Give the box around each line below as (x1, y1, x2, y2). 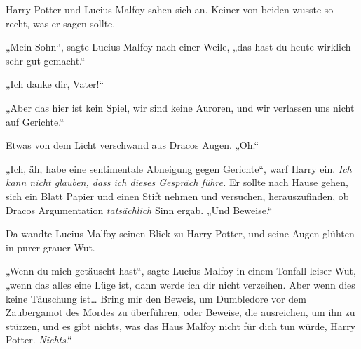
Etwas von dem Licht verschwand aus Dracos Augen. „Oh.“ (6, 138, 259, 152)
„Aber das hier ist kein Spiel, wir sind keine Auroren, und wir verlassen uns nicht (6, 100, 355, 114)
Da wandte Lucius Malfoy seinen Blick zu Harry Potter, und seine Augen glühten (6, 226, 355, 241)
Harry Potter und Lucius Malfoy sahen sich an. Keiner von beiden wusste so (6, 2, 334, 16)
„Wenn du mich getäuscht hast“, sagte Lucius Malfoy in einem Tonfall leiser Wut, (6, 263, 356, 278)
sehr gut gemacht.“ (6, 53, 86, 67)
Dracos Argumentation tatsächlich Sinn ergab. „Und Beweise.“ (6, 202, 273, 217)
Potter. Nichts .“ (6, 332, 72, 347)
